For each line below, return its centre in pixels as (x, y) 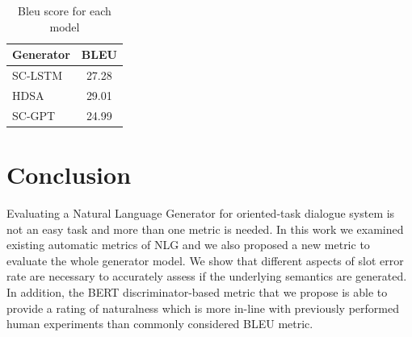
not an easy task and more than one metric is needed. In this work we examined (205, 229)
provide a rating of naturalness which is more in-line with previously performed (203, 308)
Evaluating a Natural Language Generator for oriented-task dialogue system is (201, 212)
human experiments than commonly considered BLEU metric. (160, 324)
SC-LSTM (38, 75)
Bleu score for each (65, 10)
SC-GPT (34, 115)
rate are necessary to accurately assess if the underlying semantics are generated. (207, 276)
